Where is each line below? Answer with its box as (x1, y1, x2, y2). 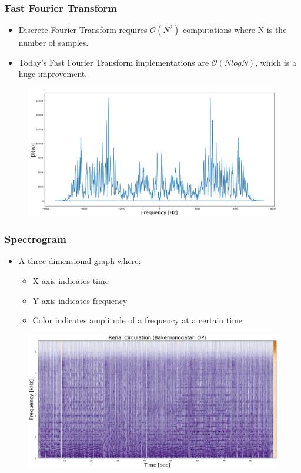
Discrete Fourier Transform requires (18, 23, 148, 36)
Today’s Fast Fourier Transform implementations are (18, 56, 209, 68)
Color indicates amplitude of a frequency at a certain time (32, 314, 243, 326)
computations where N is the (183, 23, 287, 36)
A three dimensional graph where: (18, 255, 141, 267)
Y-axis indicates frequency (32, 294, 128, 306)
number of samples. (18, 36, 89, 49)
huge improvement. (18, 67, 88, 80)
